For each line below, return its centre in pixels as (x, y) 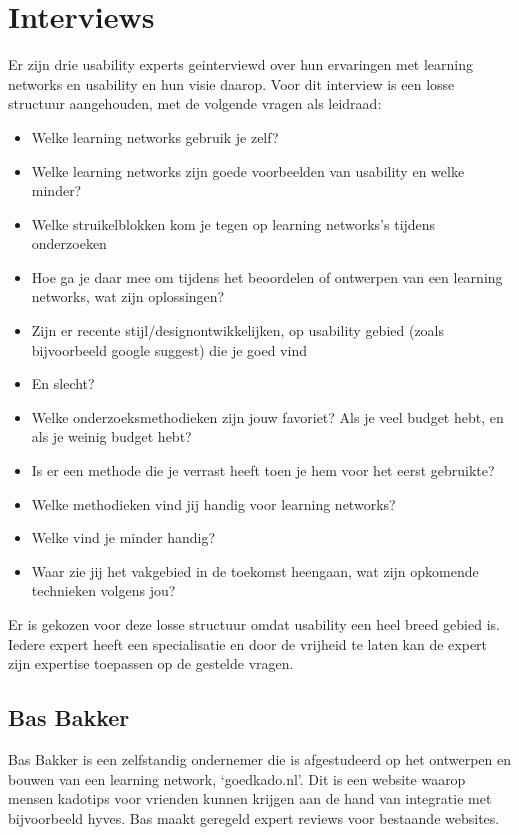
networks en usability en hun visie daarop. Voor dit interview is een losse (231, 83)
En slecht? (63, 383)
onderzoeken (69, 243)
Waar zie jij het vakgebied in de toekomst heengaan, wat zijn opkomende (255, 570)
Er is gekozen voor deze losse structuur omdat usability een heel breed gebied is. (254, 624)
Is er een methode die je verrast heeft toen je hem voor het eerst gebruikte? (263, 470)
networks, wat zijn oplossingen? (128, 296)
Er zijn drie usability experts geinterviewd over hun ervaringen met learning (241, 64)
